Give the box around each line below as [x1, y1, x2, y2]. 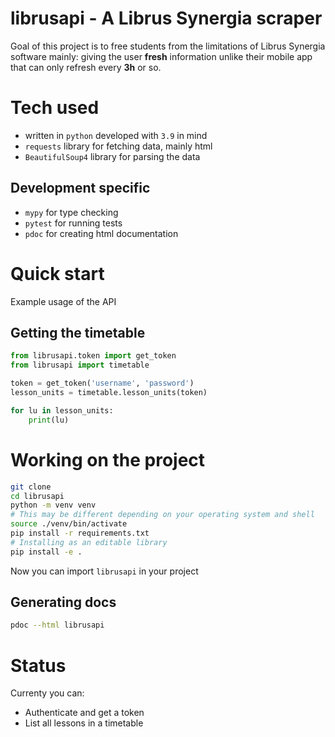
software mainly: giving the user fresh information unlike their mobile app [10, 50, 313, 62]
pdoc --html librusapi [10, 620, 105, 631]
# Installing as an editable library [10, 537, 168, 547]
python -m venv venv [10, 500, 97, 511]
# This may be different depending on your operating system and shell [10, 510, 315, 520]
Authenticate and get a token [24, 707, 145, 719]
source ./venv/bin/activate [10, 519, 128, 529]
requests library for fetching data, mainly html [24, 140, 213, 152]
